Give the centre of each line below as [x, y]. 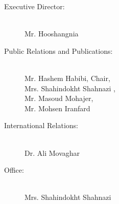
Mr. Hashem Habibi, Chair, [67, 78]
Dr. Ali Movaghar [52, 152]
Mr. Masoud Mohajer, [59, 98]
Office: [14, 170]
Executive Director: [34, 6]
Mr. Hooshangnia [52, 34]
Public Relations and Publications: [58, 50]
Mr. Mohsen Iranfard [57, 108]
